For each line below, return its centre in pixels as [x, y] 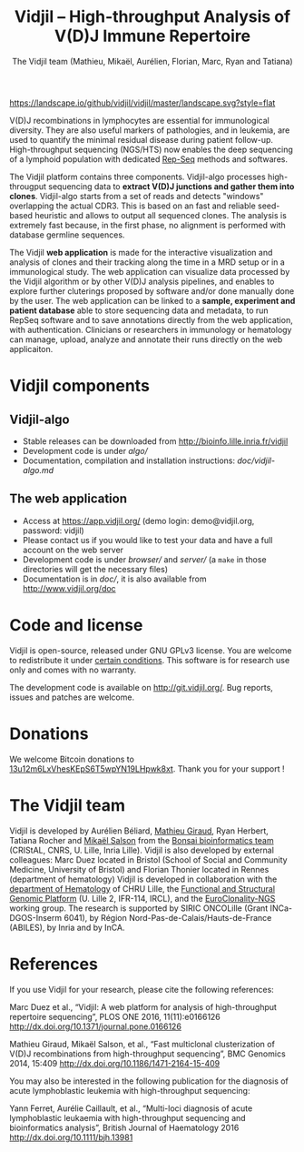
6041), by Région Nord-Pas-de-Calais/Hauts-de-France [167, 917]
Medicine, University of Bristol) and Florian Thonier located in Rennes [139, 869]
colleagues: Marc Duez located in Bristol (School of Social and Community [148, 859]
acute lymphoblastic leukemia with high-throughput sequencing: [130, 1090]
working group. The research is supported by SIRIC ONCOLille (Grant [139, 908]
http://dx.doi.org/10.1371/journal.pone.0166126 [95, 1026]
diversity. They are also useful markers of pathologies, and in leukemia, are [150, 130]
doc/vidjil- [256, 460]
